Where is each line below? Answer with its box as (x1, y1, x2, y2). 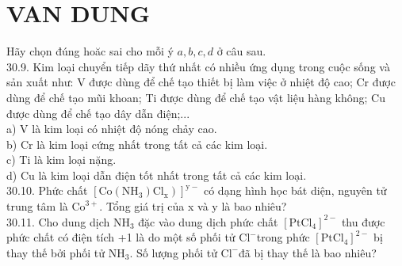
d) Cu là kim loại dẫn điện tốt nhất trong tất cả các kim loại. (6, 166, 307, 183)
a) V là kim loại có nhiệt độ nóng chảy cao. (6, 120, 217, 137)
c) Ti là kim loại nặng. (6, 151, 117, 168)
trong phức (256, 229, 310, 245)
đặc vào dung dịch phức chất (138, 213, 278, 230)
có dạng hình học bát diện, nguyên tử (203, 182, 387, 199)
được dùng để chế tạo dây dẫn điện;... (6, 104, 190, 121)
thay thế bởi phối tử (6, 244, 105, 260)
